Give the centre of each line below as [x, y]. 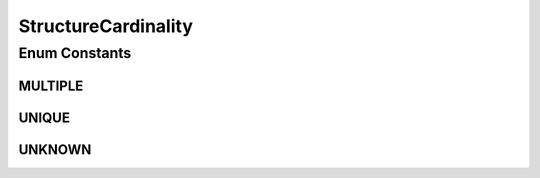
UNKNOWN [55, 149]
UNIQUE [44, 117]
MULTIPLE [51, 85]
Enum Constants [75, 53]
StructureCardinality [106, 26]
